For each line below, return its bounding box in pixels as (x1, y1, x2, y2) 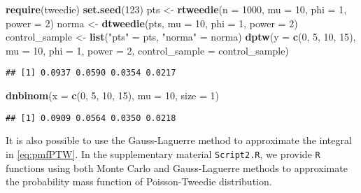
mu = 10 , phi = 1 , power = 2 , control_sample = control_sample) (6, 43, 289, 57)
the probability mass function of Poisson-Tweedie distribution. (6, 174, 272, 189)
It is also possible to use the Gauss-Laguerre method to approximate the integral (6, 133, 352, 148)
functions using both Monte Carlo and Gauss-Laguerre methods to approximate (6, 160, 348, 175)
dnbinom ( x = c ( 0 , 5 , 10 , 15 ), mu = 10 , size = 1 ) (6, 88, 220, 103)
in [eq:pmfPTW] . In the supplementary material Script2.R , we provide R (6, 146, 320, 161)
